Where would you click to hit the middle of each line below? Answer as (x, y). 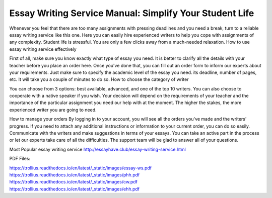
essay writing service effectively (43, 49)
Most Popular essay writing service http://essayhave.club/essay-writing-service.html (97, 149)
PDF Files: (20, 159)
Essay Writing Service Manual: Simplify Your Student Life (132, 13)
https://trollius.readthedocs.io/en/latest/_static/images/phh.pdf (75, 175)
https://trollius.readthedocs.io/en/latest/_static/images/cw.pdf (74, 182)
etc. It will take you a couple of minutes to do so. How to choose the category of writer (99, 79)
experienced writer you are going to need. (53, 110)
